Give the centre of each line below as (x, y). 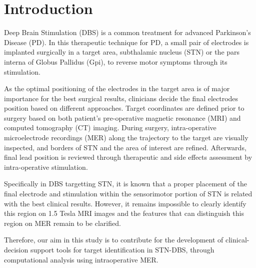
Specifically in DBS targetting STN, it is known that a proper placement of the (125, 184)
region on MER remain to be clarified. (62, 223)
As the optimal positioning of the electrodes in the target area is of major (117, 88)
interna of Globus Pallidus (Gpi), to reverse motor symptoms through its (116, 61)
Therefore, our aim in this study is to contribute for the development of (114, 240)
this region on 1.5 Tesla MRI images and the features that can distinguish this (124, 213)
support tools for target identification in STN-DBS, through (122, 249)
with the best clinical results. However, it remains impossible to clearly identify (125, 203)
